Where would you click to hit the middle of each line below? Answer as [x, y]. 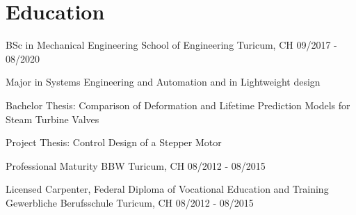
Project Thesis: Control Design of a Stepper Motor [114, 142]
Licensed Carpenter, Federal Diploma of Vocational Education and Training [167, 189]
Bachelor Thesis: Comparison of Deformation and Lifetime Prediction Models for [178, 105]
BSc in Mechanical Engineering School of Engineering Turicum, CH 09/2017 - [171, 45]
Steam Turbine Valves [52, 119]
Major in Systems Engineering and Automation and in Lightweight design [163, 82]
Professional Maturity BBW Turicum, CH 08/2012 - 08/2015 [136, 165]
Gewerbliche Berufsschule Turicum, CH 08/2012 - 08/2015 [130, 202]
